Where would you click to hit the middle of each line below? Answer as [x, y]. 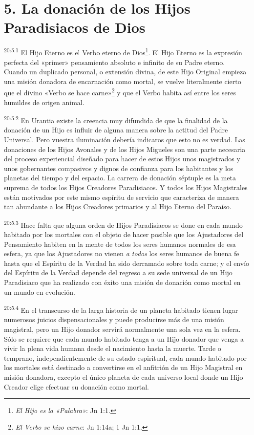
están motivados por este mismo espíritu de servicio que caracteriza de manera [122, 197]
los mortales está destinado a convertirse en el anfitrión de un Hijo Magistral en [123, 367]
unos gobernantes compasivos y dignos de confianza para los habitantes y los [119, 168]
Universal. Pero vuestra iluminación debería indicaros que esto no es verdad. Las [125, 140]
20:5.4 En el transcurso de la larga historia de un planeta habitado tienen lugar [121, 309]
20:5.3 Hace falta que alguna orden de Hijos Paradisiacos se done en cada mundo [123, 224]
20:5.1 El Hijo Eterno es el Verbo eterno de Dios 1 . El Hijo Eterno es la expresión [123, 52]
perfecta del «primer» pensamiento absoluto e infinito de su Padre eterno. [115, 62]
